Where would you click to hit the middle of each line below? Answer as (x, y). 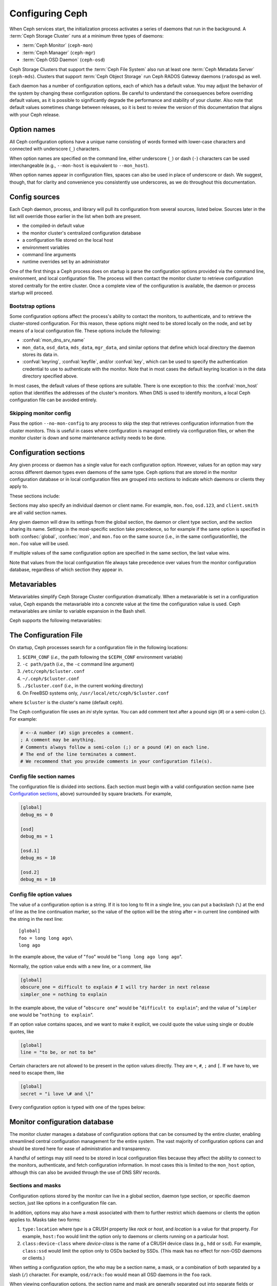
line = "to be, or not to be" (58, 1052)
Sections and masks (35, 1186)
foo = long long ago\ (46, 938)
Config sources (35, 197)
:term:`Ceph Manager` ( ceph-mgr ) (59, 52)
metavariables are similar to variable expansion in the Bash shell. (78, 611)
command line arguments (49, 254)
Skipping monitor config (40, 413)
